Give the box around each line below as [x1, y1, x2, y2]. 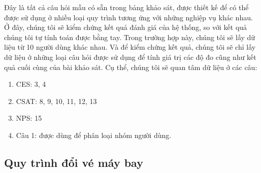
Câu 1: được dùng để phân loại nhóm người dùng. [16, 129, 172, 140]
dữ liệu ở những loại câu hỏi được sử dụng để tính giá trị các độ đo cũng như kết [4, 51, 256, 62]
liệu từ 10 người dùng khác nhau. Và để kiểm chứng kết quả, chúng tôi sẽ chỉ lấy [4, 42, 256, 52]
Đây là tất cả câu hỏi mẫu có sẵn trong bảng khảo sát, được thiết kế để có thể [4, 2, 249, 12]
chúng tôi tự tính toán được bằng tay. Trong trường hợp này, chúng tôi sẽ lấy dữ [4, 31, 255, 42]
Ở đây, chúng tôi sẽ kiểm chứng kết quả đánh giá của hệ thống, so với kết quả [4, 22, 247, 32]
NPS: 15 [16, 113, 42, 123]
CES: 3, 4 [16, 79, 46, 89]
